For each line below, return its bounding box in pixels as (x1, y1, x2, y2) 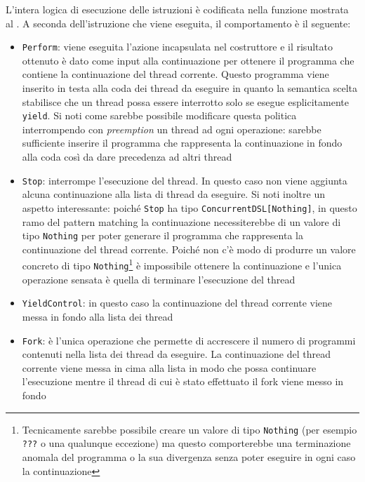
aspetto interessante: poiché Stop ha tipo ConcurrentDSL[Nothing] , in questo (22, 200, 357, 215)
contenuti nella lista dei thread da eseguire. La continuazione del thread (22, 347, 331, 361)
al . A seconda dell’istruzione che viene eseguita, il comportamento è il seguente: (6, 15, 351, 30)
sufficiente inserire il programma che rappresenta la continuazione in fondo (22, 135, 343, 150)
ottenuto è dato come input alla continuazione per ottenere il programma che (22, 53, 354, 67)
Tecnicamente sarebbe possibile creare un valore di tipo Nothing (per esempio (22, 422, 357, 436)
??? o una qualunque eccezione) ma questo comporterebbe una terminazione (22, 436, 351, 450)
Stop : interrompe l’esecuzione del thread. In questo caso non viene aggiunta (22, 173, 347, 187)
